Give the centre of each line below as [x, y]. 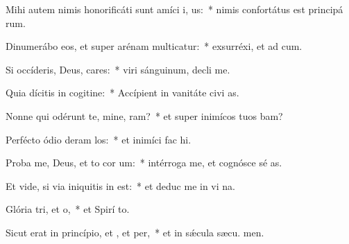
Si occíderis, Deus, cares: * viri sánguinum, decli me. [118, 69]
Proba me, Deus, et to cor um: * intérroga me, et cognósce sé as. [144, 163]
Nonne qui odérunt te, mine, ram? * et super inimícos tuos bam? [144, 115]
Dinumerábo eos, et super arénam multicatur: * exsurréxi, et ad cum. [154, 46]
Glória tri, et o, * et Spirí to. [68, 209]
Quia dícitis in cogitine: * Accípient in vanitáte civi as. [122, 93]
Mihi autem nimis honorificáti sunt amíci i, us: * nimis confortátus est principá [174, 9]
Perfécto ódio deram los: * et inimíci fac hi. [99, 139]
